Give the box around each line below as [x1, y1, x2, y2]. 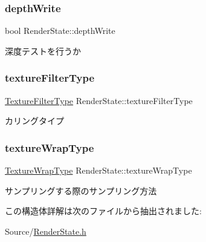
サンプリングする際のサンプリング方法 [5, 184, 157, 197]
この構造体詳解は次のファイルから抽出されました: [5, 204, 202, 217]
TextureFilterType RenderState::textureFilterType [5, 94, 193, 106]
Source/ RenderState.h [5, 224, 86, 237]
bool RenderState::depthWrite [5, 24, 115, 37]
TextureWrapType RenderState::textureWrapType [5, 164, 192, 177]
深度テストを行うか [5, 44, 81, 57]
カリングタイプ [5, 114, 64, 127]
